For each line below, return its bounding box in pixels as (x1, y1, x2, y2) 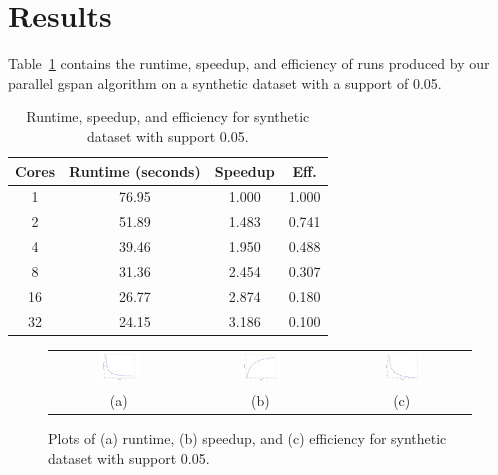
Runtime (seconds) (69, 160, 201, 181)
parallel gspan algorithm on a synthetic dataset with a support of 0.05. (8, 72, 442, 93)
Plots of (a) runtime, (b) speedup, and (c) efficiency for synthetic (48, 428, 447, 449)
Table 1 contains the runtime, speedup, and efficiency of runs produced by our (8, 53, 490, 74)
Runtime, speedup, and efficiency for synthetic (26, 106, 310, 127)
